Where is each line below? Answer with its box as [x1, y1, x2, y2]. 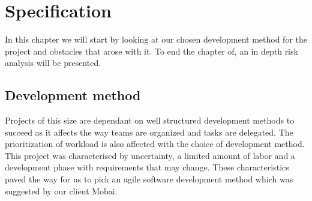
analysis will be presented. [5, 56, 101, 69]
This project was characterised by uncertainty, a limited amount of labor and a [5, 149, 295, 161]
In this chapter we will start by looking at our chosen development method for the [5, 33, 307, 46]
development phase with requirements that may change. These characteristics [5, 161, 289, 173]
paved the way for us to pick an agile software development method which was [5, 173, 293, 185]
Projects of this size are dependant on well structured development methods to [5, 114, 295, 127]
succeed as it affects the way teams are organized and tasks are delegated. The [5, 125, 293, 138]
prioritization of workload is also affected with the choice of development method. [5, 137, 305, 150]
